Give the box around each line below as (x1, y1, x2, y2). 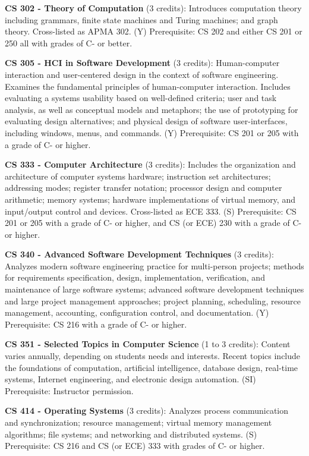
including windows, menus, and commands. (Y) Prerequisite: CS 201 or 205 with (5, 126, 299, 139)
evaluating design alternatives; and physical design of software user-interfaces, (5, 115, 288, 127)
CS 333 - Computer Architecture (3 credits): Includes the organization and (5, 158, 296, 171)
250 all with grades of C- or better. (5, 36, 133, 49)
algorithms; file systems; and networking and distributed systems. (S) (5, 427, 257, 440)
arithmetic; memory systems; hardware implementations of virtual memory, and (5, 193, 295, 205)
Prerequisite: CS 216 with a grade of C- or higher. (5, 317, 187, 330)
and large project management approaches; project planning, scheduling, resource (5, 294, 301, 307)
